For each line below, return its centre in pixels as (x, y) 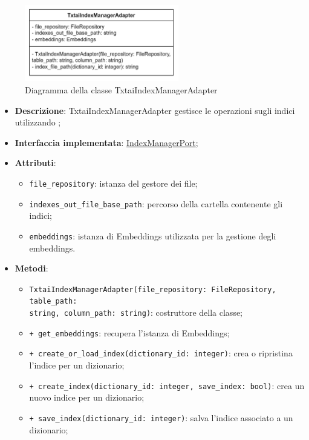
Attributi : (35, 163)
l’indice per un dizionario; (77, 365)
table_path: (53, 302)
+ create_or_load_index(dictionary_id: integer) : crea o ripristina (161, 353)
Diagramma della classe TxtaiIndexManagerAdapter (121, 90)
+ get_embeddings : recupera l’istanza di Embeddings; (129, 332)
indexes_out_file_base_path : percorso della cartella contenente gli (156, 203)
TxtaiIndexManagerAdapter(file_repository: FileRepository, (153, 289)
